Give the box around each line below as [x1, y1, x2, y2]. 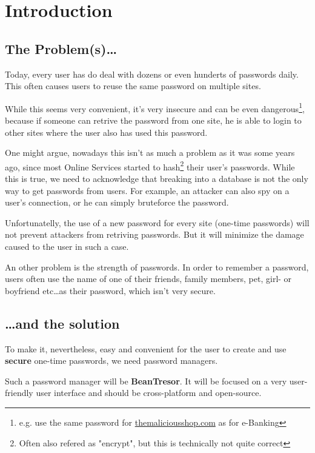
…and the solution [5, 314, 120, 332]
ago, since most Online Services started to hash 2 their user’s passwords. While [5, 158, 295, 173]
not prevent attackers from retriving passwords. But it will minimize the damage [5, 228, 304, 241]
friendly [5, 386, 33, 399]
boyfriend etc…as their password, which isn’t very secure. [5, 284, 216, 297]
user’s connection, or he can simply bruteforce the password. [5, 196, 229, 209]
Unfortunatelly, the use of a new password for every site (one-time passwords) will [5, 216, 310, 229]
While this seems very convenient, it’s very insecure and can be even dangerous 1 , [5, 100, 305, 115]
